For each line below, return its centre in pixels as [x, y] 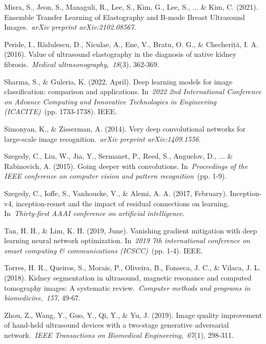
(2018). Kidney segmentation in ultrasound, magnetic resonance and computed [128, 278]
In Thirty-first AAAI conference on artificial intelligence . [94, 213]
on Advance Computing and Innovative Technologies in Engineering [110, 101]
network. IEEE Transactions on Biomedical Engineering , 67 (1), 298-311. [119, 335]
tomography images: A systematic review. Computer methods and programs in [127, 287]
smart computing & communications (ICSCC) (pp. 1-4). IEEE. [104, 250]
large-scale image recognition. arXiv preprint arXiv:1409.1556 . [103, 138]
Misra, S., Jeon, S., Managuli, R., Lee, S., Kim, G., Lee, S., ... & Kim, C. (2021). [131, 7]
